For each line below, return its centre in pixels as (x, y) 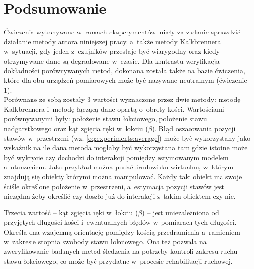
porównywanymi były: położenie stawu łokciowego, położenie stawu (106, 118)
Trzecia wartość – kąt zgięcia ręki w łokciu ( (71, 212)
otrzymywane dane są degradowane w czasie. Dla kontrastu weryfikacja (112, 60)
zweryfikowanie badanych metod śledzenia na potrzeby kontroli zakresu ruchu (121, 251)
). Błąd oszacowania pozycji (194, 128)
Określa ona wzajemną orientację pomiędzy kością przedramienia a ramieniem (122, 232)
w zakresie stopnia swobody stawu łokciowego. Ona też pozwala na (105, 241)
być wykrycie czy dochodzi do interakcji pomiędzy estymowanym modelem (116, 157)
